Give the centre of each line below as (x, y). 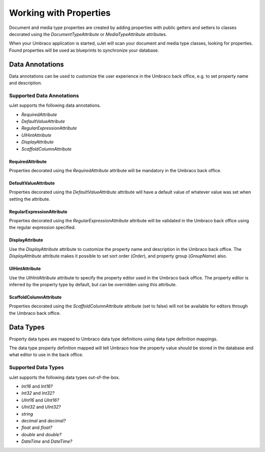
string (27, 414)
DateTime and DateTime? (47, 441)
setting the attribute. (30, 199)
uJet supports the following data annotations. (55, 105)
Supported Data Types (37, 367)
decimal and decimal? (44, 421)
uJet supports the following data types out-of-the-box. (65, 377)
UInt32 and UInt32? (41, 407)
